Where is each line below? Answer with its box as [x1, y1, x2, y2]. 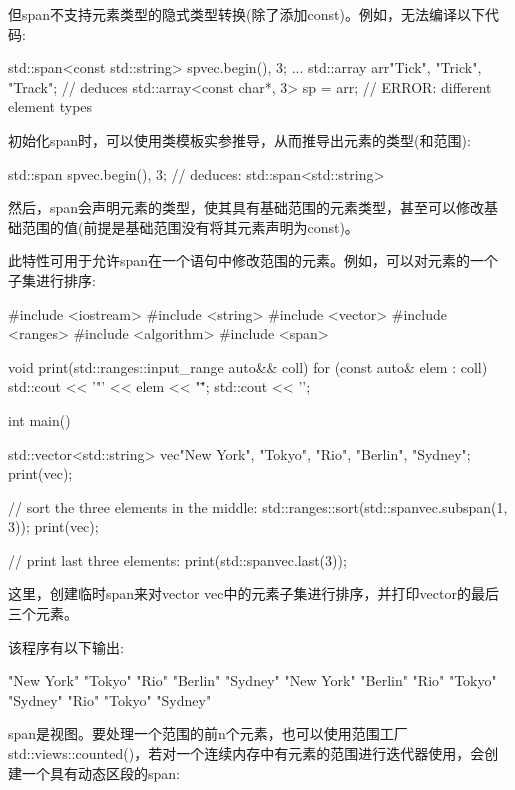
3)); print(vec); [8, 516, 99, 537]
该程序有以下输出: [8, 636, 124, 657]
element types [8, 96, 93, 117]
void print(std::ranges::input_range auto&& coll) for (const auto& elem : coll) [8, 356, 488, 377]
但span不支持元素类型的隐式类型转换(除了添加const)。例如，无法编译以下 [8, 4, 485, 24]
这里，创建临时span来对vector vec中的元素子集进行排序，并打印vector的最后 [8, 583, 499, 604]
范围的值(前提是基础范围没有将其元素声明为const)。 [21, 216, 359, 237]
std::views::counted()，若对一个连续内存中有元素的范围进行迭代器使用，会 [8, 743, 485, 764]
